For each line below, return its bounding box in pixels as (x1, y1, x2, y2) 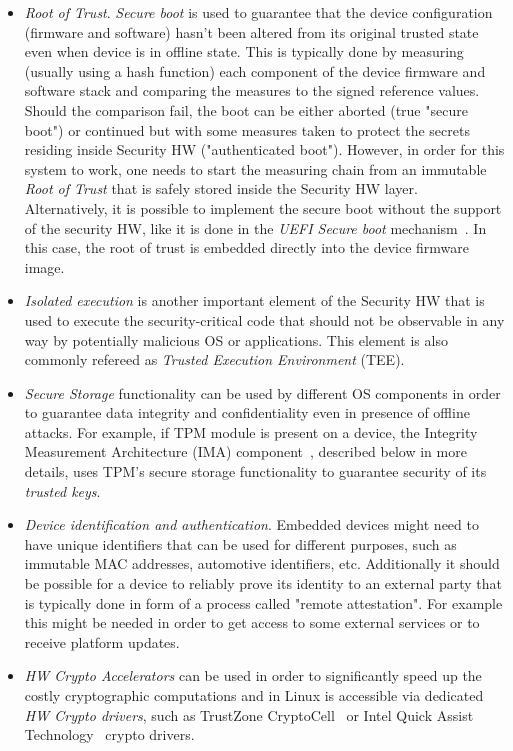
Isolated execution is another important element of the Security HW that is (24, 290, 485, 311)
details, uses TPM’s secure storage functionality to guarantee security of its (24, 461, 487, 482)
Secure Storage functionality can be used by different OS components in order (24, 382, 501, 403)
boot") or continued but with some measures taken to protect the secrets (24, 119, 470, 140)
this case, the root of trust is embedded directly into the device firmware (24, 237, 469, 258)
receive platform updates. (24, 631, 180, 652)
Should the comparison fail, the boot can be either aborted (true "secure (24, 99, 468, 120)
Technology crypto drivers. (24, 724, 195, 745)
